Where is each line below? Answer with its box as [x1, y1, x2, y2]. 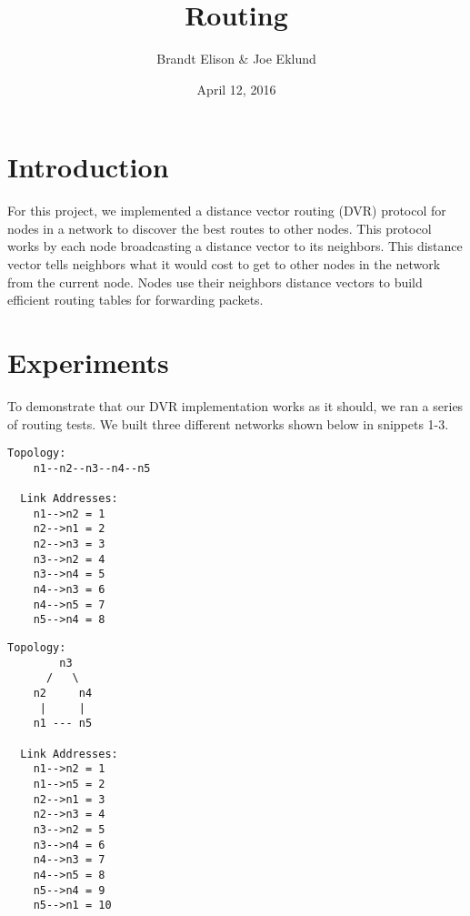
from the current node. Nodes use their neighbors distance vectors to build [7, 272, 423, 291]
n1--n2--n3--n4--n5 [33, 461, 151, 475]
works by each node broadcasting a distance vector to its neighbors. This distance [7, 237, 463, 256]
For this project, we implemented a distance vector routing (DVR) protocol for [7, 201, 446, 220]
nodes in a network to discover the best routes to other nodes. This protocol [7, 218, 432, 237]
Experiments [7, 344, 169, 380]
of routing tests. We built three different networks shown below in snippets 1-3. [7, 414, 449, 433]
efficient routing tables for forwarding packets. [7, 290, 264, 309]
